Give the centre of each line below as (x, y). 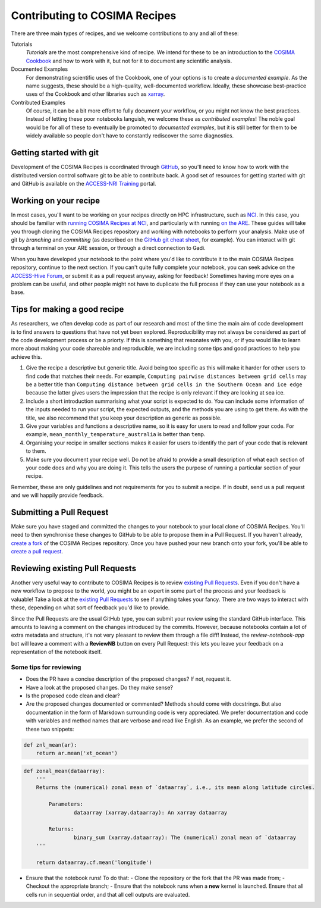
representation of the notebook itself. (56, 652)
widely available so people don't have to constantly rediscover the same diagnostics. (130, 136)
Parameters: (66, 804)
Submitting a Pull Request (60, 512)
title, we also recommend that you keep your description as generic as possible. (124, 418)
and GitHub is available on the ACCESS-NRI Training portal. (84, 183)
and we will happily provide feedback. (57, 495)
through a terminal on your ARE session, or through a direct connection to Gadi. (108, 248)
